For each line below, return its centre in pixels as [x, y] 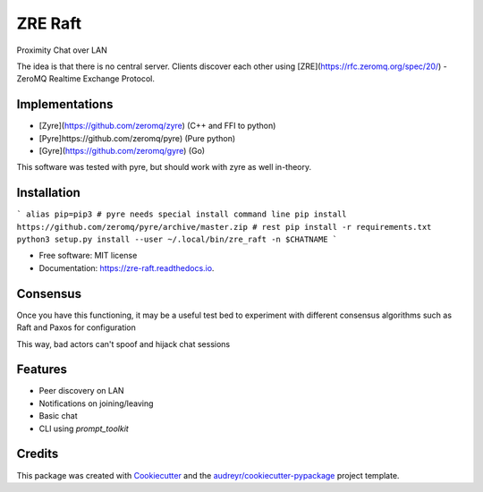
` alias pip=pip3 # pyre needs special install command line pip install [182, 214]
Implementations [65, 104]
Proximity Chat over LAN [62, 50]
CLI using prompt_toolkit [84, 428]
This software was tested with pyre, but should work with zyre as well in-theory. [164, 167]
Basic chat [58, 416]
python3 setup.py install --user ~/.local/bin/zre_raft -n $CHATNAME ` [177, 240]
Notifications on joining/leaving [96, 403]
